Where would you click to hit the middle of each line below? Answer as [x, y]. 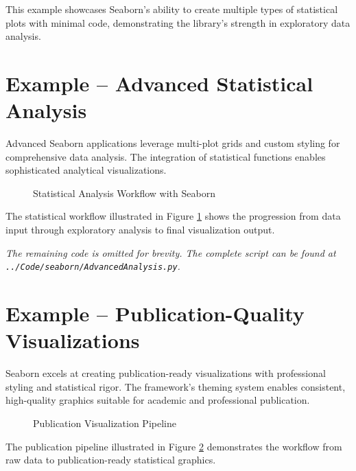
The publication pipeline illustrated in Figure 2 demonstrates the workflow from [174, 446]
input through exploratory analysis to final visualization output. [140, 230]
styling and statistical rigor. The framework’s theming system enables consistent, [176, 386]
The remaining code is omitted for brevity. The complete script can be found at [171, 252]
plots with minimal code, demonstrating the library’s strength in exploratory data [178, 22]
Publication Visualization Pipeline [105, 423]
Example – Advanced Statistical [159, 83]
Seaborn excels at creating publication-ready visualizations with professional [166, 373]
